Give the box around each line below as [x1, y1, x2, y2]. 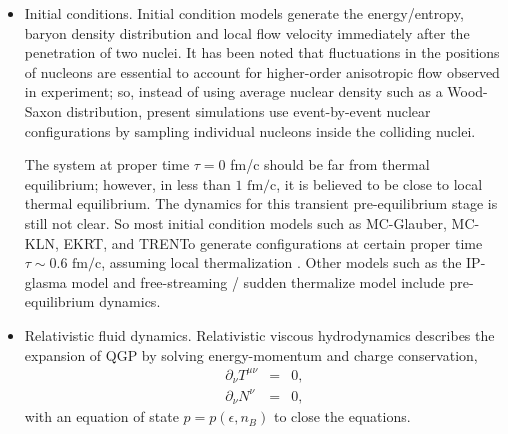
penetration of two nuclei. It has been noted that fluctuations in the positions [24, 42, 500, 63]
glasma [24, 271, 67, 292]
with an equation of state [24, 406, 179, 427]
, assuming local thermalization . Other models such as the [101, 252, 462, 273]
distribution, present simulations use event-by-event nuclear [66, 100, 431, 121]
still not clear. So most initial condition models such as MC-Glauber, [24, 212, 447, 233]
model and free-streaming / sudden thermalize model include [71, 271, 445, 292]
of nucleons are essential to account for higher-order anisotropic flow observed [24, 61, 500, 82]
